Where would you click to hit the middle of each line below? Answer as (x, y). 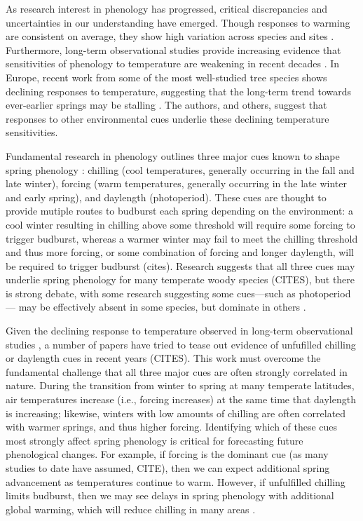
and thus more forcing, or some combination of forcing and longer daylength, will (180, 252)
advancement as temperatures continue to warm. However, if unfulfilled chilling (176, 481)
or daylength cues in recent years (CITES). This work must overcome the (163, 358)
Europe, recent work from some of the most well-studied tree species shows (166, 77)
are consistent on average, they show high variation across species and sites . (170, 36)
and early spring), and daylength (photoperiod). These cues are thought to (166, 197)
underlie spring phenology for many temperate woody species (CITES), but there (180, 279)
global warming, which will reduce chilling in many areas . (131, 509)
